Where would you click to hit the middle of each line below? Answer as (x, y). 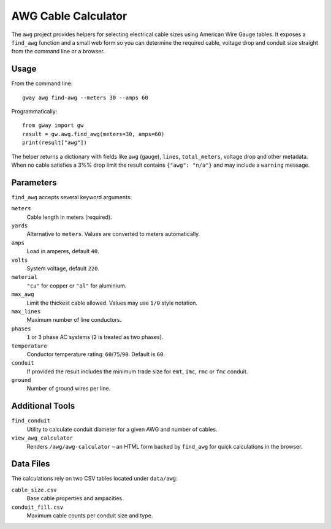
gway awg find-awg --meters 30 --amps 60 (85, 97)
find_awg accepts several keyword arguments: (71, 197)
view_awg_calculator (42, 438)
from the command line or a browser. (58, 51)
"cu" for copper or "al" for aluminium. (77, 286)
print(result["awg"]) (55, 143)
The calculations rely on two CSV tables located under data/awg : (94, 479)
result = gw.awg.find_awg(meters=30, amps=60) (93, 134)
